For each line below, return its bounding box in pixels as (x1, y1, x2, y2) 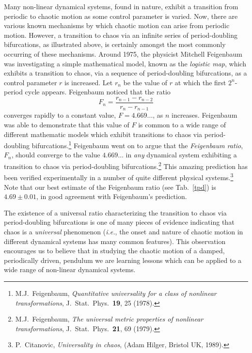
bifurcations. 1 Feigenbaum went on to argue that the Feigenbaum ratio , (31, 139, 243, 150)
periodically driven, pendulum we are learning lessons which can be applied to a (4, 255, 242, 265)
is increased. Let (64, 77, 113, 87)
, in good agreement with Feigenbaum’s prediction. (36, 191, 187, 201)
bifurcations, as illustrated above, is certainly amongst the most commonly (4, 39, 226, 49)
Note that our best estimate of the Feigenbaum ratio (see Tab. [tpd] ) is (4, 182, 216, 192)
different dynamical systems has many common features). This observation (4, 236, 226, 246)
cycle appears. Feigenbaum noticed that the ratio (25, 87, 171, 97)
